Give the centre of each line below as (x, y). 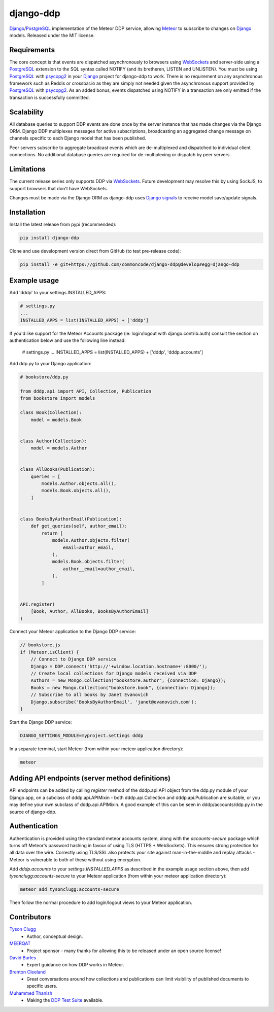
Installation (27, 212)
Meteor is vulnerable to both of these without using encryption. (75, 859)
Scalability (27, 112)
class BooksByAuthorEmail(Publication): (71, 519)
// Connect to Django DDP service (74, 659)
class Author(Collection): (54, 441)
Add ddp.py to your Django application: (50, 364)
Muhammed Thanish (31, 993)
